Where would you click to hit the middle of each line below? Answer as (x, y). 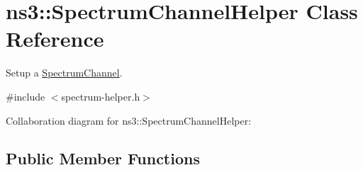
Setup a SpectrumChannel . (64, 73)
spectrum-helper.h (101, 96)
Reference (55, 39)
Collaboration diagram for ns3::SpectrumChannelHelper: (129, 120)
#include (26, 96)
